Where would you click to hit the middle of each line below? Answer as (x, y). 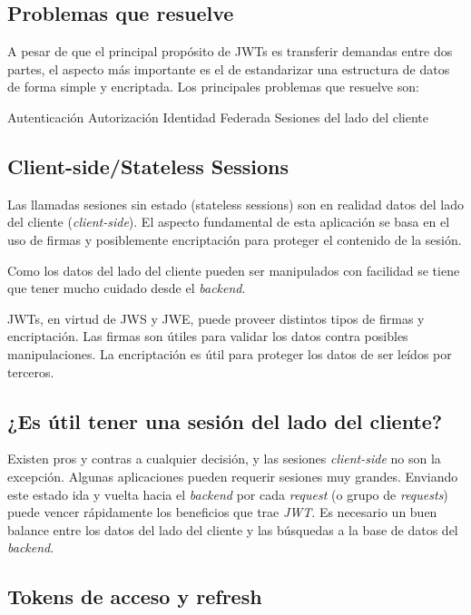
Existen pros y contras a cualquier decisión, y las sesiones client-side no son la (224, 459)
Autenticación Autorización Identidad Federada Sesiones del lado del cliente (218, 117)
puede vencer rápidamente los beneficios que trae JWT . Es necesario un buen (222, 512)
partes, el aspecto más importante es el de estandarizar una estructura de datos (229, 68)
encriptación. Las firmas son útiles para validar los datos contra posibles (208, 336)
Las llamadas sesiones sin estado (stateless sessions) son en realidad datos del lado (236, 204)
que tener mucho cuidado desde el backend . (127, 288)
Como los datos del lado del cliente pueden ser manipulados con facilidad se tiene (234, 270)
